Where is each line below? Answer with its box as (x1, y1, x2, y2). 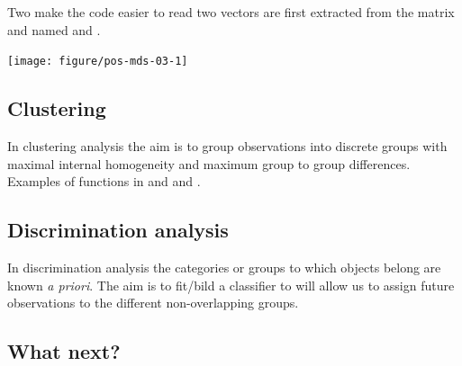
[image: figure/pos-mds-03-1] (7, 55, 188, 68)
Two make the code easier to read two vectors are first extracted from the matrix (7, 3, 455, 21)
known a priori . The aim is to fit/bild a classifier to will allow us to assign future (7, 275, 455, 294)
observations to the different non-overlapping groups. (7, 293, 299, 312)
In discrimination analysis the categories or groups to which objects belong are (7, 258, 441, 277)
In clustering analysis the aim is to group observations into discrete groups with (7, 137, 448, 156)
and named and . (7, 20, 101, 39)
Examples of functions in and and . (7, 172, 201, 191)
